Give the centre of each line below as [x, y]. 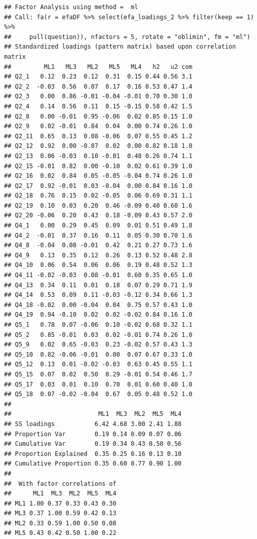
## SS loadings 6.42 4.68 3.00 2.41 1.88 [93, 424]
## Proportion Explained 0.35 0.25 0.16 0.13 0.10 [93, 454]
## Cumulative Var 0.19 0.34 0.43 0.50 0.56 [93, 444]
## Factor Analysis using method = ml [71, 7]
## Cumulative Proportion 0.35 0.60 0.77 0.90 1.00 [93, 464]
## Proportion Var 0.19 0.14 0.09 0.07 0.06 [93, 434]
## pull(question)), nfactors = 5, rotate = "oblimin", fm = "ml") [127, 37]
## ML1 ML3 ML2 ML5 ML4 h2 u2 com [98, 67]
